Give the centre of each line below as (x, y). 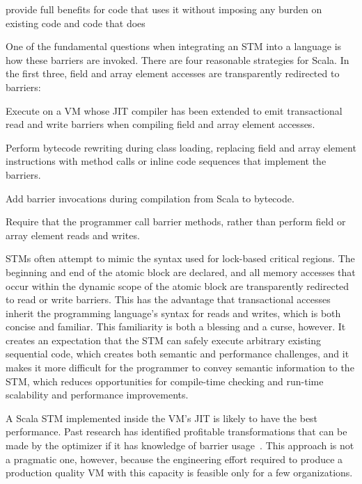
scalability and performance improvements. (97, 395)
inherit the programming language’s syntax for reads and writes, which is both (173, 313)
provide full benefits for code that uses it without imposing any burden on (164, 9)
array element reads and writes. (73, 235)
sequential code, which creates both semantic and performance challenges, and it (178, 354)
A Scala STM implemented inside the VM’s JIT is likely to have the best (162, 418)
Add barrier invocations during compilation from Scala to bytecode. (150, 198)
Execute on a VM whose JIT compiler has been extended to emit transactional (174, 110)
